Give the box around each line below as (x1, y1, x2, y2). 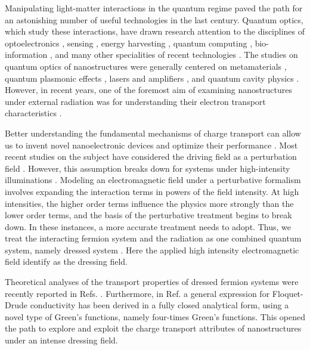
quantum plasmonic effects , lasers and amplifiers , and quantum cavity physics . (5, 72, 299, 84)
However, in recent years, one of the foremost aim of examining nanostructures (5, 83, 292, 96)
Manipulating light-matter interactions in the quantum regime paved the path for (5, 2, 303, 14)
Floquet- (272, 287, 303, 299)
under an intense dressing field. (5, 334, 118, 346)
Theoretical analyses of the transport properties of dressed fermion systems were (5, 275, 299, 288)
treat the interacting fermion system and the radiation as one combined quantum (5, 232, 302, 244)
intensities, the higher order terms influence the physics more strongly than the (5, 197, 294, 209)
